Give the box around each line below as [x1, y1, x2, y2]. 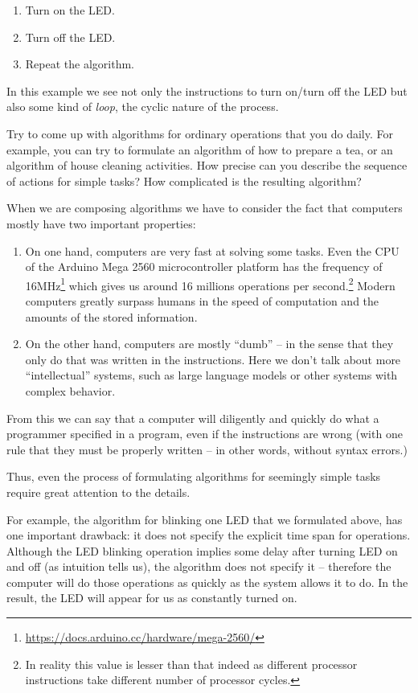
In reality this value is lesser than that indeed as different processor [25, 655, 358, 672]
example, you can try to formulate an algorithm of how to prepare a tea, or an [6, 141, 393, 158]
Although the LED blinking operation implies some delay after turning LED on [6, 542, 398, 559]
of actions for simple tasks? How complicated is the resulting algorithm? [6, 172, 362, 189]
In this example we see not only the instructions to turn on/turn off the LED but [6, 82, 408, 99]
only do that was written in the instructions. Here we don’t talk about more [25, 351, 401, 367]
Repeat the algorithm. [25, 55, 134, 72]
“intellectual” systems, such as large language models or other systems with [25, 367, 398, 383]
